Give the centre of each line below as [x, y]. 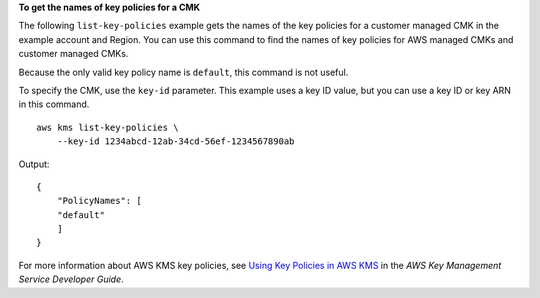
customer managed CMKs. [73, 54]
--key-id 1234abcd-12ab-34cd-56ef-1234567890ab [175, 141]
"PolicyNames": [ [99, 201]
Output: [34, 164]
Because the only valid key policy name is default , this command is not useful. [183, 72]
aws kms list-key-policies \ [107, 127]
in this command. [54, 104]
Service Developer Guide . [71, 279]
